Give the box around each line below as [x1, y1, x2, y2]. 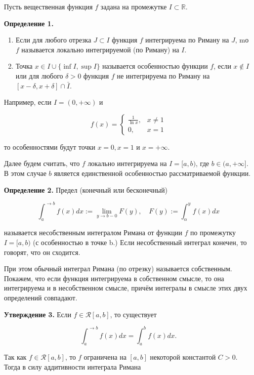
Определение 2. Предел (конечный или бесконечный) [4, 184, 168, 195]
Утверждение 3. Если [4, 309, 72, 319]
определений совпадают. [4, 292, 78, 302]
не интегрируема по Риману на [117, 70, 210, 81]
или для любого [15, 70, 63, 81]
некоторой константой [150, 352, 216, 362]
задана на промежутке [100, 1, 167, 11]
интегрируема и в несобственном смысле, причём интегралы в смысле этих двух [4, 283, 248, 293]
